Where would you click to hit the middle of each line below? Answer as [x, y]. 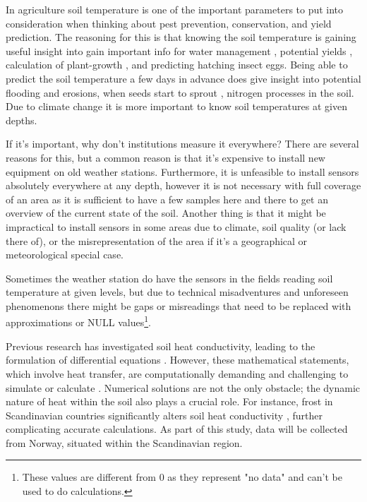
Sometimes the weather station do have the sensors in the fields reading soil [169, 278]
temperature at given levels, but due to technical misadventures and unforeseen [177, 292]
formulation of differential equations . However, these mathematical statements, [178, 360]
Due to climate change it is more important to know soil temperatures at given [176, 106]
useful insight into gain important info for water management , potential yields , [179, 50]
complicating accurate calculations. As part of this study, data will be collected [177, 429]
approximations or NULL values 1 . [78, 321]
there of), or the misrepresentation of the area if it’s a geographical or [157, 240]
